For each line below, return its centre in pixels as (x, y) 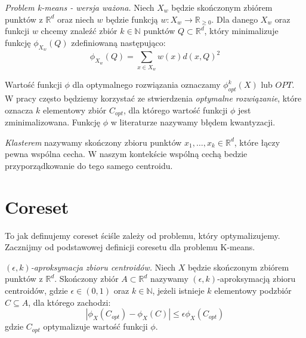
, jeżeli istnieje (178, 290)
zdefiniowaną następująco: (118, 42)
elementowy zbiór (75, 110)
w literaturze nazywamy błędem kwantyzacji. (193, 122)
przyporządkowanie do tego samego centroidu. (89, 165)
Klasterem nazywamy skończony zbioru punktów (93, 142)
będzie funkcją (132, 19)
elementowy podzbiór (253, 290)
